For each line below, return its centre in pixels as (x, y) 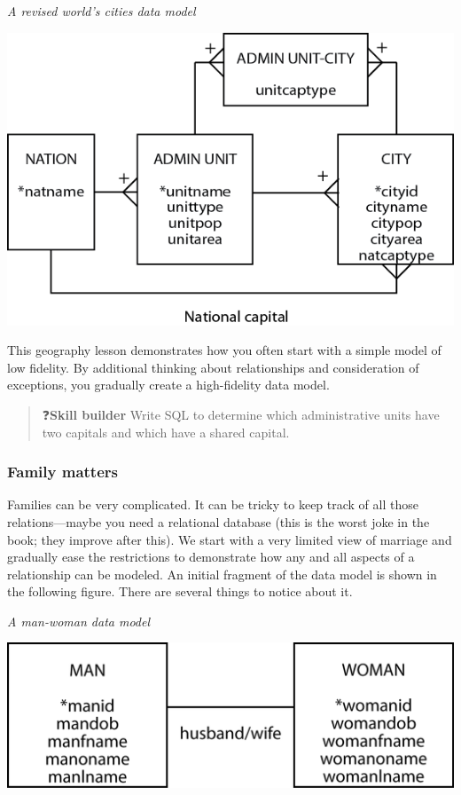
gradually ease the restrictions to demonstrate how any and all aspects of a (211, 557)
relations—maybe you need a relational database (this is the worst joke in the (219, 521)
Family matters (63, 472)
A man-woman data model (79, 621)
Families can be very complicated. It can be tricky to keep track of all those (213, 504)
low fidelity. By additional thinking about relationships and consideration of (213, 367)
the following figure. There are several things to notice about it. (180, 591)
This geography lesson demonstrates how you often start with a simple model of (224, 350)
